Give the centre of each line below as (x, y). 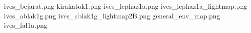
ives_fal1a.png (26, 25)
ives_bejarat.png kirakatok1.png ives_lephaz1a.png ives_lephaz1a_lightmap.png (126, 6)
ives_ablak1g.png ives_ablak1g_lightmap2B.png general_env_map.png (112, 15)
